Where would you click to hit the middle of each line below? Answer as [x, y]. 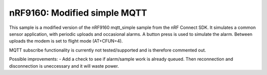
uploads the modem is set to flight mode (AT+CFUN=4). [66, 41]
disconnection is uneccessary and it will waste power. [64, 66]
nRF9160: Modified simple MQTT [78, 13]
